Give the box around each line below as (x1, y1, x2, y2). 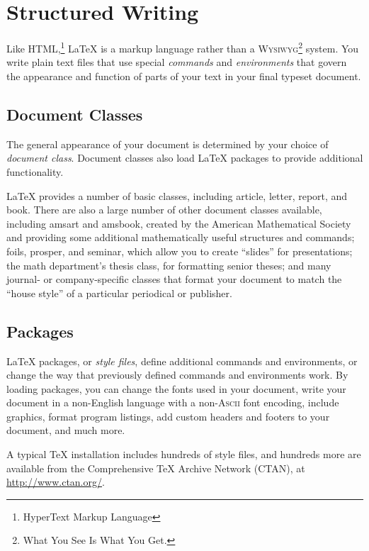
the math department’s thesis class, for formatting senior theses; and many (6, 257, 331, 272)
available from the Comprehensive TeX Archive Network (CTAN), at (6, 460, 305, 475)
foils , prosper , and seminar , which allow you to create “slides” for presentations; (6, 243, 353, 258)
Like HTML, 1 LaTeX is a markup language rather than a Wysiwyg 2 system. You (6, 39, 359, 55)
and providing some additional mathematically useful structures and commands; (6, 230, 355, 245)
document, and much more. (6, 423, 125, 438)
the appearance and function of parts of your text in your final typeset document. (6, 68, 361, 83)
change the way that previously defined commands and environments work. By (6, 367, 348, 382)
